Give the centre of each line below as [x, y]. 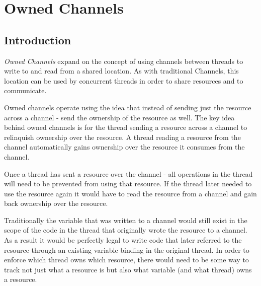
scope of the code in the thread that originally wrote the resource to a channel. [126, 230]
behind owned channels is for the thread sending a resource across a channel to [126, 127]
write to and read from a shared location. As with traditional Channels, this [121, 71]
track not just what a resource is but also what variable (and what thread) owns [128, 269]
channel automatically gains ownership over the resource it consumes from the [124, 147]
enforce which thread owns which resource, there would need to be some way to [126, 260]
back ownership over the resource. [56, 203]
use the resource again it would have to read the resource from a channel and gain [130, 193]
